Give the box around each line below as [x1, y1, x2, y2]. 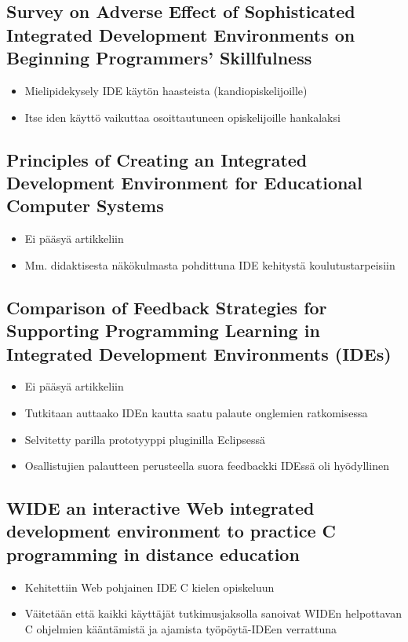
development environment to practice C [6, 519, 336, 543]
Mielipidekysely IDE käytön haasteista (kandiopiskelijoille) [24, 82, 308, 98]
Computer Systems [6, 193, 164, 218]
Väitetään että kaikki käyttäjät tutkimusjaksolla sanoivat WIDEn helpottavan [24, 605, 402, 622]
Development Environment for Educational [6, 170, 362, 194]
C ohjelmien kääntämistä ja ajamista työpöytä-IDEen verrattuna [24, 620, 337, 636]
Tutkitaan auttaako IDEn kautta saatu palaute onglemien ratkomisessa [24, 404, 368, 420]
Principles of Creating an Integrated [6, 147, 308, 171]
